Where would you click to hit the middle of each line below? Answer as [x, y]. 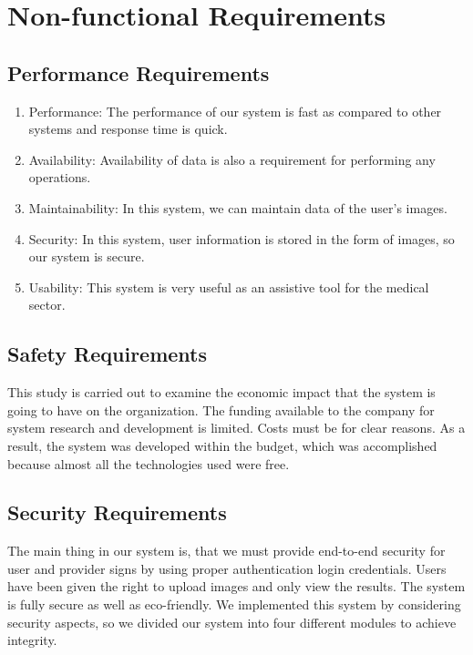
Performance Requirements [139, 72]
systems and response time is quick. [128, 129]
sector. [47, 305]
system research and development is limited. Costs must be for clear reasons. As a [236, 428]
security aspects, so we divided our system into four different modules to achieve [232, 622]
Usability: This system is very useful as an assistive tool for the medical [229, 287]
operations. [60, 177]
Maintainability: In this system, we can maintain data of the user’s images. [238, 207]
